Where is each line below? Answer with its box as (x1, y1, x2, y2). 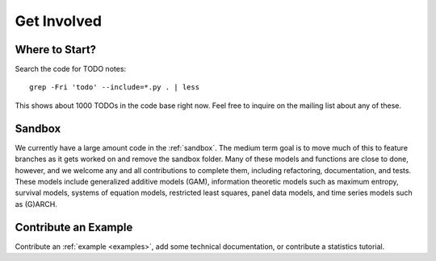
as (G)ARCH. (15, 199, 58, 209)
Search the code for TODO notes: (15, 64, 127, 74)
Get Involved (15, 12, 103, 30)
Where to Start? (15, 43, 97, 56)
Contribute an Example (15, 220, 133, 234)
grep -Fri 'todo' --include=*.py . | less (29, 83, 200, 92)
